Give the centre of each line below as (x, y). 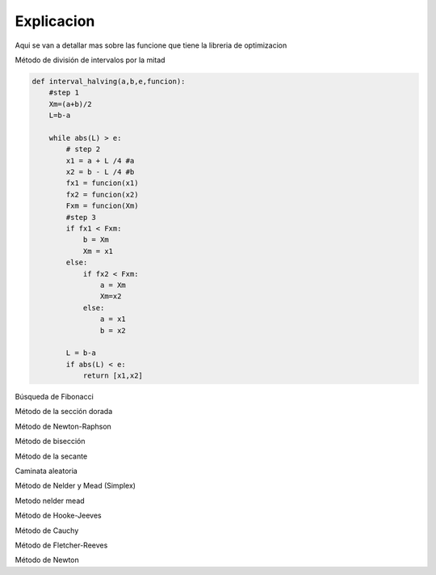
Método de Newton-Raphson (63, 426)
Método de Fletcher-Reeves (61, 545)
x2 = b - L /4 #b (100, 172)
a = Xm (113, 285)
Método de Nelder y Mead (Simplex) (75, 486)
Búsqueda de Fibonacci (55, 397)
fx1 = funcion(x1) (102, 183)
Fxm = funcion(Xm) (102, 206)
